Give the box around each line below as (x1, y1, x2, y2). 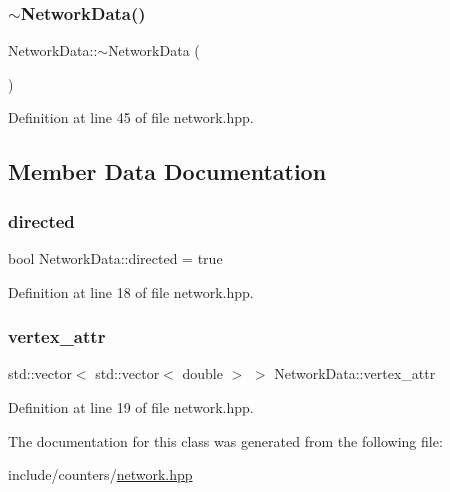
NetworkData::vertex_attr (274, 363, 436, 384)
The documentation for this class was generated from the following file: (8, 430, 443, 451)
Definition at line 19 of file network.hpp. (8, 397, 254, 417)
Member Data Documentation (8, 156, 327, 187)
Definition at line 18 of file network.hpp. (8, 281, 254, 302)
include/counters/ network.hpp (8, 464, 193, 485)
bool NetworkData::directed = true (8, 248, 223, 268)
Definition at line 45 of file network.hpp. (8, 107, 254, 128)
